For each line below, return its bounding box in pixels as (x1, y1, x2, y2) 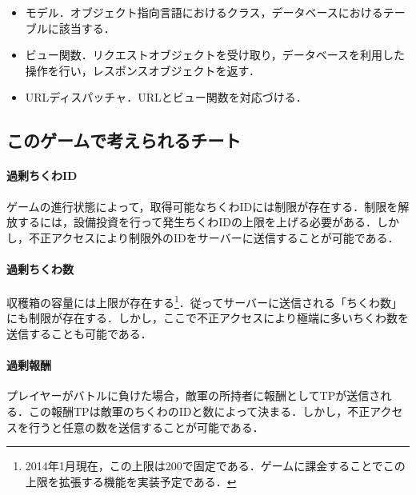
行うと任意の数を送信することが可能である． (28, 418, 264, 435)
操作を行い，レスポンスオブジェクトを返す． (25, 62, 260, 78)
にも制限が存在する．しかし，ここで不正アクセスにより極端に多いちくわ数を (6, 309, 410, 326)
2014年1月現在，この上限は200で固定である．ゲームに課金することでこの (25, 457, 406, 474)
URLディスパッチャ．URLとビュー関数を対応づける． (25, 89, 307, 106)
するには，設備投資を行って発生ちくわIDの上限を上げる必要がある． (17, 214, 378, 230)
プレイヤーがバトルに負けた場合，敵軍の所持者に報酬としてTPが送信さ (6, 387, 381, 404)
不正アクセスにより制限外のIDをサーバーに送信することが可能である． (28, 229, 399, 246)
